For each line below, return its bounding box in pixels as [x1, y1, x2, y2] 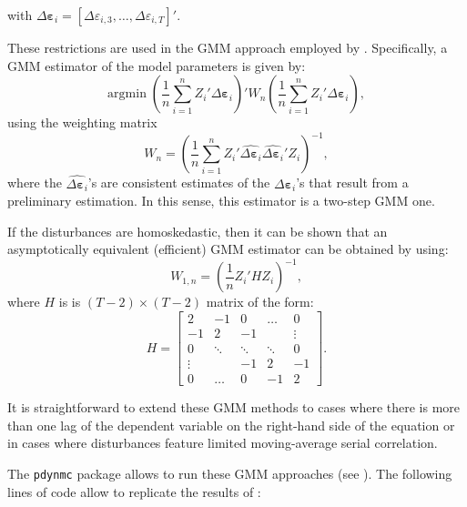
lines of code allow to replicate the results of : [7, 482, 261, 501]
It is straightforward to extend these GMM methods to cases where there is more [7, 398, 461, 417]
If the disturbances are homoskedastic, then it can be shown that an [7, 221, 388, 240]
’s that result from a [296, 173, 409, 192]
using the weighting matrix [7, 113, 157, 132]
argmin [107, 87, 147, 101]
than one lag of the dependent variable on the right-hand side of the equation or [7, 415, 455, 434]
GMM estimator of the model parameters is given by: [7, 56, 306, 75]
